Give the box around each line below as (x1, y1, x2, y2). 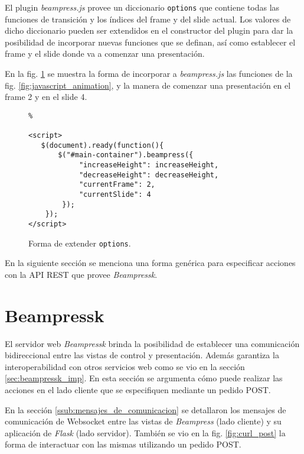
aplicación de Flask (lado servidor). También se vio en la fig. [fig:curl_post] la (5, 426, 286, 439)
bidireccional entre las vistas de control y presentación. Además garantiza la (5, 349, 279, 361)
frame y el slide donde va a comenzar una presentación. (5, 47, 205, 60)
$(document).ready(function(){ (41, 141, 164, 150)
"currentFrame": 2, (79, 180, 155, 189)
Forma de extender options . (28, 236, 131, 249)
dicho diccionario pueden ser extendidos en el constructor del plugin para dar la (5, 24, 293, 37)
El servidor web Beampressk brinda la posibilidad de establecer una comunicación (5, 337, 300, 349)
